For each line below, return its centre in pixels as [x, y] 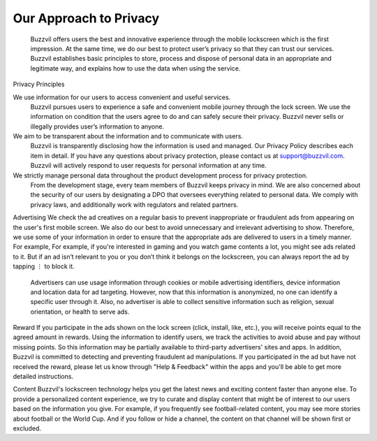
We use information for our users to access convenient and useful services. [122, 97]
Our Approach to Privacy [86, 18]
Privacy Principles [39, 85]
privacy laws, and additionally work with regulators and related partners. [134, 204]
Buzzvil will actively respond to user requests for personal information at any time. [148, 166]
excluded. [27, 428]
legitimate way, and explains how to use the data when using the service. [135, 68]
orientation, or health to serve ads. [80, 312]
